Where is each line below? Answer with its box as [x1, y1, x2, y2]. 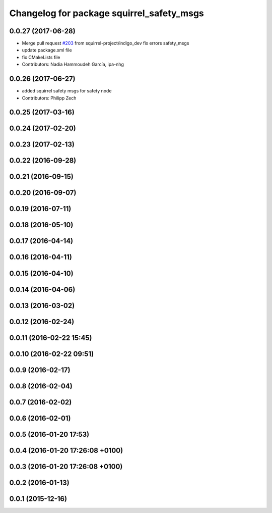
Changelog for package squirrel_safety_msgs [9, 8, 204, 19]
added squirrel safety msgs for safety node [22, 88, 112, 94]
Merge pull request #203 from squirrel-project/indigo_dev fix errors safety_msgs [22, 40, 189, 46]
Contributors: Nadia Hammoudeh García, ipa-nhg [22, 61, 124, 68]
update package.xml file [22, 47, 73, 53]
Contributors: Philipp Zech [22, 95, 77, 101]
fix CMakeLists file [22, 54, 60, 60]
